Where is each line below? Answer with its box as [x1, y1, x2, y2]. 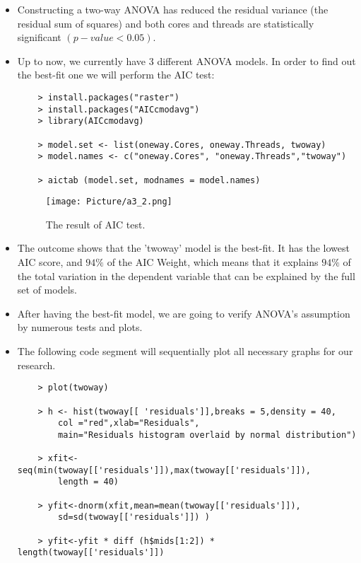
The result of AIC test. [45, 216, 146, 231]
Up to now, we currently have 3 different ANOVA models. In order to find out [17, 53, 356, 68]
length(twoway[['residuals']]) [17, 547, 165, 558]
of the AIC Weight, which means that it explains [107, 255, 319, 269]
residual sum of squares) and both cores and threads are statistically [17, 16, 314, 30]
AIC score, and [17, 255, 83, 269]
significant [17, 30, 61, 45]
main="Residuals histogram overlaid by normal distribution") [58, 429, 357, 440]
